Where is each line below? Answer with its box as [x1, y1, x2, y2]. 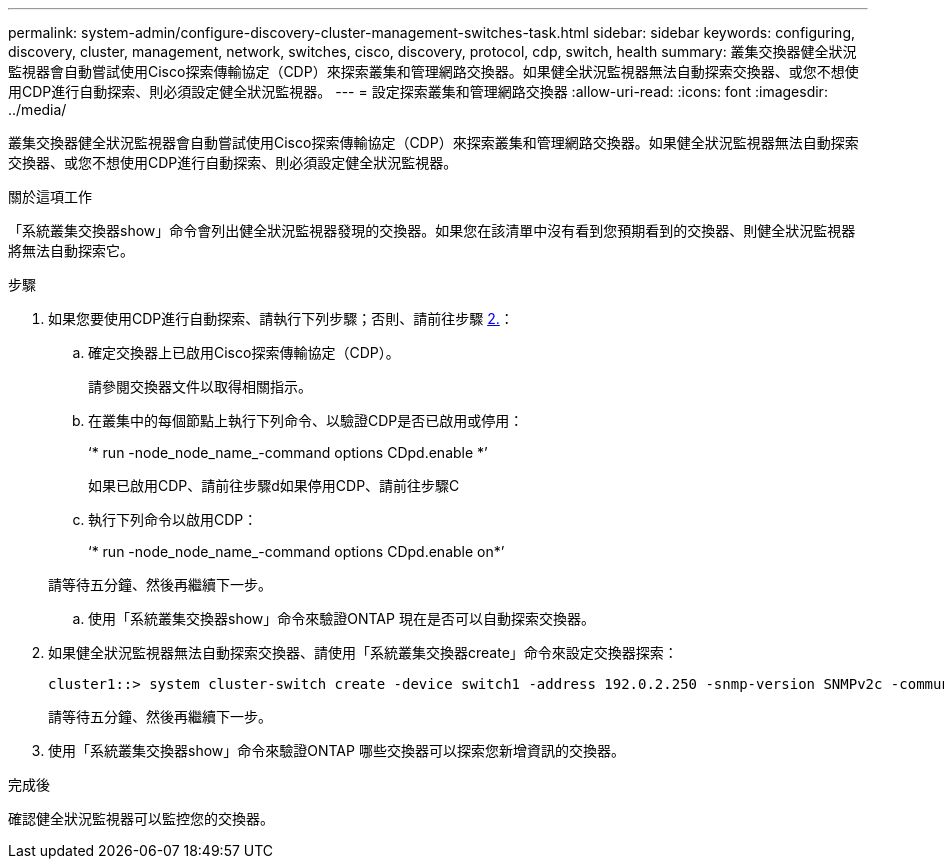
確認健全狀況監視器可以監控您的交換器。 [8, 810, 274, 827]
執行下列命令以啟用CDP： [88, 511, 258, 528]
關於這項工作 [8, 188, 92, 205]
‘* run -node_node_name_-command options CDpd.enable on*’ [88, 543, 505, 560]
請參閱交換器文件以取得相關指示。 [88, 378, 312, 395]
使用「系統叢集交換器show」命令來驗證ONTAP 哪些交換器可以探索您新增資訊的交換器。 [48, 742, 625, 759]
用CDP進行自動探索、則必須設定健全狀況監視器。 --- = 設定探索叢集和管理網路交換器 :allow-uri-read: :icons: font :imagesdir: [8, 83, 828, 100]
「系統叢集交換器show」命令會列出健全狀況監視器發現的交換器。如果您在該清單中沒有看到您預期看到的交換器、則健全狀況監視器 [8, 222, 856, 239]
